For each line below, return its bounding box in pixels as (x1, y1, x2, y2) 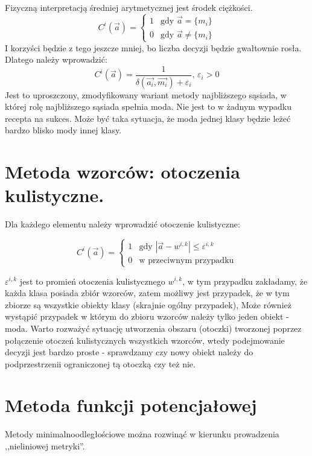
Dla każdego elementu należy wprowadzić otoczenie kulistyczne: (5, 218, 240, 230)
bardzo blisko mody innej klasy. (5, 124, 122, 136)
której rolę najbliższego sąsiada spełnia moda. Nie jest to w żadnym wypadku (5, 100, 291, 113)
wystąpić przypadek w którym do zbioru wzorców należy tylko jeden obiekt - (5, 310, 289, 323)
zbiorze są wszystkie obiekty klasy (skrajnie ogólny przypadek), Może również (5, 298, 291, 311)
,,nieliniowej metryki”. (5, 440, 85, 452)
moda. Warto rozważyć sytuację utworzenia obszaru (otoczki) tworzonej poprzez (5, 321, 302, 334)
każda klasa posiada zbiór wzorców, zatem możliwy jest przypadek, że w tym (5, 287, 290, 299)
